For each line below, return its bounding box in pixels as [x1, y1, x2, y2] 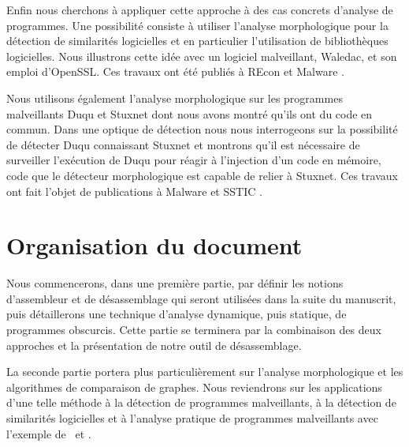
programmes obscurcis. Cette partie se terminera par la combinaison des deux [6, 321, 381, 338]
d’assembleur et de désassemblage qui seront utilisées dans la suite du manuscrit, [6, 290, 396, 306]
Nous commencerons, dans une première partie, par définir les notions [6, 275, 344, 291]
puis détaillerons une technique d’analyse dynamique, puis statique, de [6, 306, 347, 322]
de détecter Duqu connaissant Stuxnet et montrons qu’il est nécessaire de [6, 136, 360, 152]
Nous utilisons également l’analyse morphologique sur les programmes [6, 89, 343, 106]
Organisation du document [6, 229, 303, 261]
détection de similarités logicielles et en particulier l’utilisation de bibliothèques [6, 32, 389, 49]
